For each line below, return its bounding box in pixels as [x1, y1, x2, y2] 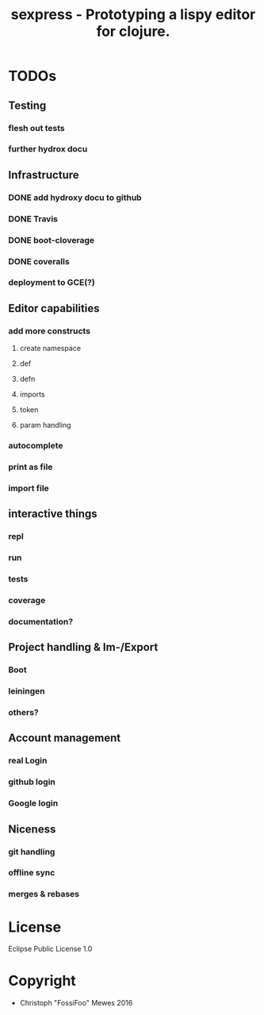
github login [8, 776, 55, 787]
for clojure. [96, 22, 170, 40]
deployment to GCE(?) [8, 277, 95, 288]
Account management [8, 732, 121, 745]
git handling [8, 846, 55, 857]
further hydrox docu [8, 144, 88, 155]
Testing [8, 98, 47, 112]
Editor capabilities [8, 302, 100, 315]
